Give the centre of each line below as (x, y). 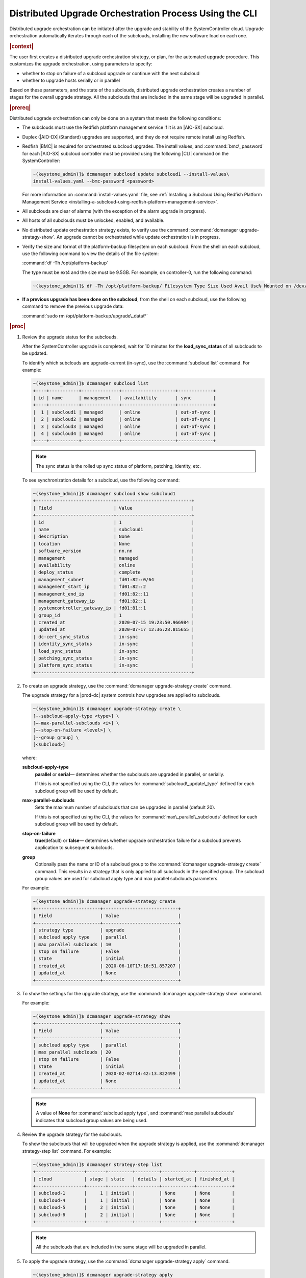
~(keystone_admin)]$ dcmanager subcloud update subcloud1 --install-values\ (131, 174)
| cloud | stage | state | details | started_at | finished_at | (134, 1179)
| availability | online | (114, 565)
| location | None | (114, 544)
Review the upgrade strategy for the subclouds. (72, 1134)
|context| (21, 46)
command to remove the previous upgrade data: (73, 306)
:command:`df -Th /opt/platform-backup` (65, 263)
